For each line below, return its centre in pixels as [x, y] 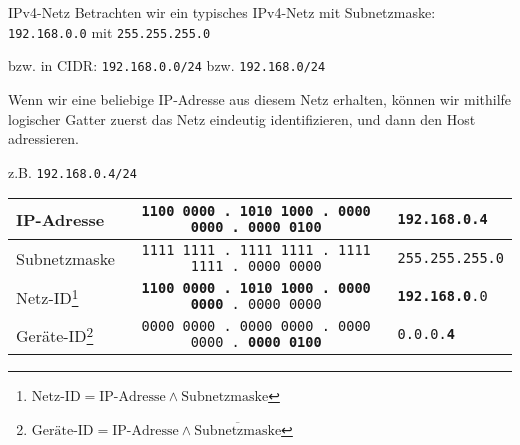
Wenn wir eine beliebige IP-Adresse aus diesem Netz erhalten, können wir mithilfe [260, 98]
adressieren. [44, 138]
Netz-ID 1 [47, 296]
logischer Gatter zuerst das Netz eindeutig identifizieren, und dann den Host [242, 118]
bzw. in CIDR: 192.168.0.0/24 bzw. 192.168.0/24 [167, 65]
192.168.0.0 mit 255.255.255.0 [109, 31]
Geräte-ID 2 [55, 334]
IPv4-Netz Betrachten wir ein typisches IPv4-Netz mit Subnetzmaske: [222, 12]
